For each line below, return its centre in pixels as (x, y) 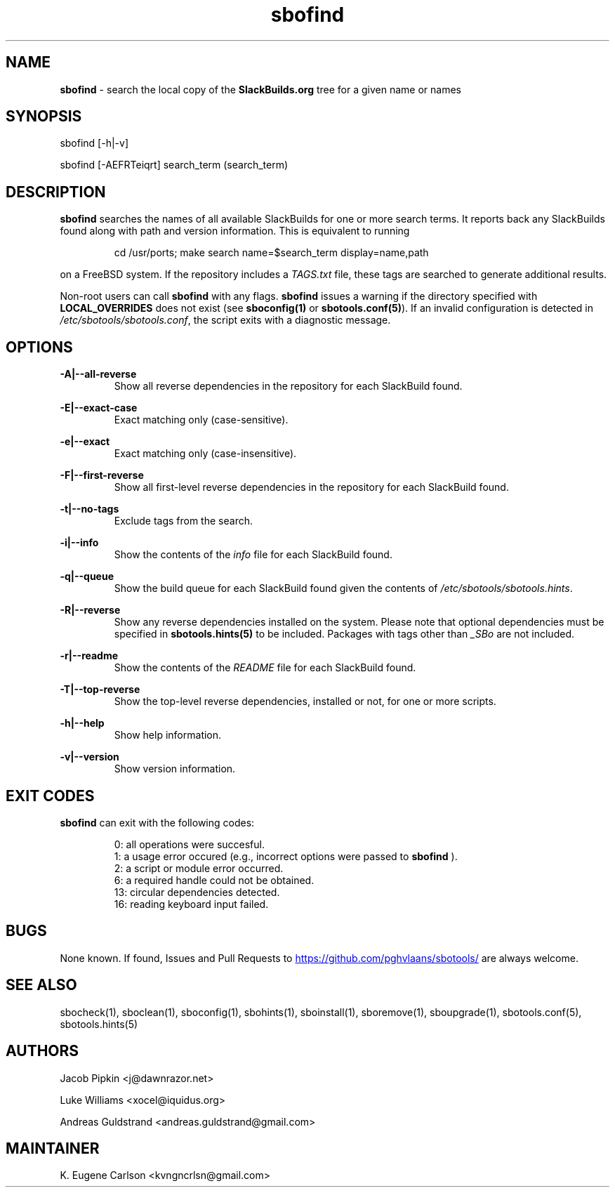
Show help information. (168, 735)
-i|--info (79, 543)
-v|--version (90, 757)
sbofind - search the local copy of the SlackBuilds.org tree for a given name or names (260, 89)
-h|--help (82, 723)
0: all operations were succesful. (190, 844)
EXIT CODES (50, 796)
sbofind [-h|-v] (94, 143)
